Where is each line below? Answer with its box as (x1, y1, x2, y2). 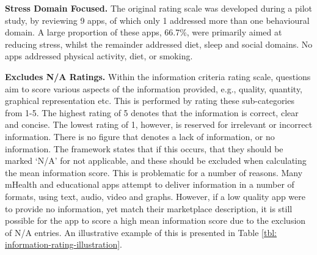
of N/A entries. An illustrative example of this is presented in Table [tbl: (5, 226, 277, 238)
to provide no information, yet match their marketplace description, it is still (5, 202, 293, 215)
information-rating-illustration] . (5, 238, 122, 251)
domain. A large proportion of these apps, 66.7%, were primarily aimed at (5, 26, 282, 39)
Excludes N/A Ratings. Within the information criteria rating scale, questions (5, 70, 311, 83)
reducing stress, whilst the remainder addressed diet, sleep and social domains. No (5, 37, 313, 50)
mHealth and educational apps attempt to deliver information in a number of (5, 178, 294, 191)
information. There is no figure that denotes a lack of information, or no (5, 130, 275, 142)
